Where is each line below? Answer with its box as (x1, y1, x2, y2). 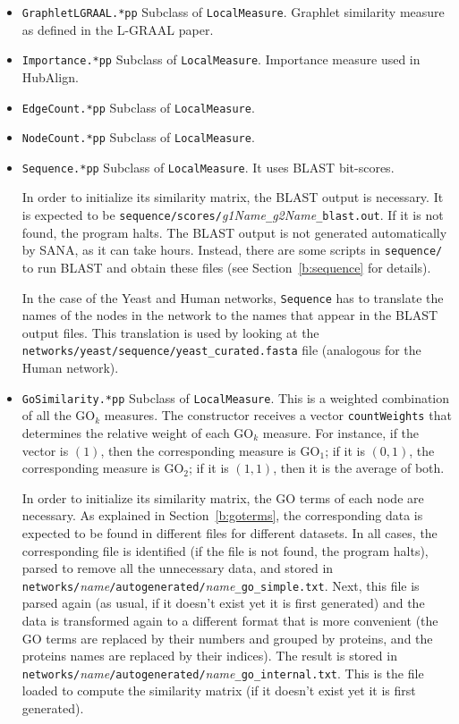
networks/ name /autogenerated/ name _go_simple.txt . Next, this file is (21, 576, 420, 594)
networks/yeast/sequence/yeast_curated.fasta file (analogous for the (21, 341, 421, 359)
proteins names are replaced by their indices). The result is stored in (21, 646, 397, 665)
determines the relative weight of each (21, 423, 230, 442)
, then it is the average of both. (273, 459, 445, 477)
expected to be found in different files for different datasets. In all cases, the (21, 523, 438, 542)
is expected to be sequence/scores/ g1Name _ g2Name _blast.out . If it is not (21, 206, 444, 224)
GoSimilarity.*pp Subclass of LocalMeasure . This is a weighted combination (21, 388, 450, 407)
